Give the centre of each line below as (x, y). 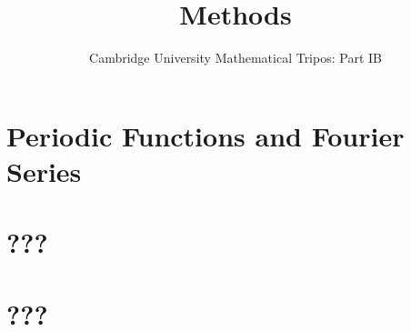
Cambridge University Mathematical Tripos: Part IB (236, 58)
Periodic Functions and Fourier (205, 135)
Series (44, 171)
